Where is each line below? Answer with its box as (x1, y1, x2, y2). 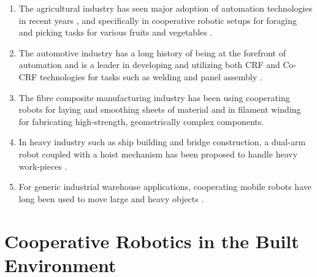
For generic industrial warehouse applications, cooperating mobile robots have (18, 180, 311, 193)
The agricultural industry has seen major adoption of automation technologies (18, 2, 313, 14)
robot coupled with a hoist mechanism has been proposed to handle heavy (18, 147, 298, 160)
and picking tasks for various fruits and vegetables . (18, 26, 213, 39)
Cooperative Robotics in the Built (4, 228, 299, 253)
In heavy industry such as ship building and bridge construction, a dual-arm (18, 135, 306, 148)
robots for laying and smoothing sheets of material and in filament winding (18, 103, 301, 116)
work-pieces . (18, 159, 67, 172)
